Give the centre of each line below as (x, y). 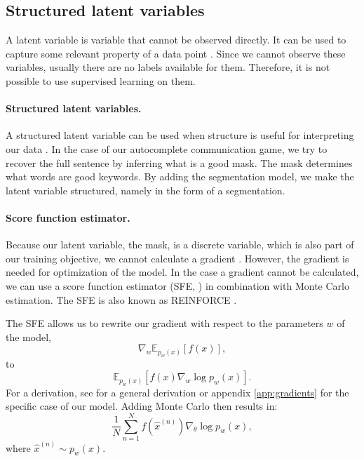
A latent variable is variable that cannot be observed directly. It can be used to (176, 40)
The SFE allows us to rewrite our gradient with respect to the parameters (164, 323)
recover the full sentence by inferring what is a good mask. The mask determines (179, 162)
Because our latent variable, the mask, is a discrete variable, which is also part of (180, 245)
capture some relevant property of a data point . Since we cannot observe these (176, 53)
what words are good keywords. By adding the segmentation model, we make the (180, 176)
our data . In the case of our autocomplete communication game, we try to (167, 148)
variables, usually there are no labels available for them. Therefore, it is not (168, 67)
